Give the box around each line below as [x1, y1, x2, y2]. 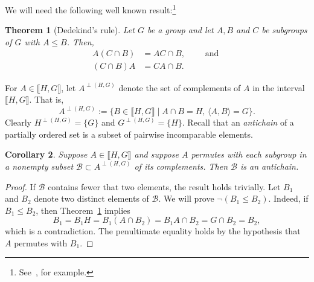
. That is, [29, 93, 64, 106]
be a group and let [147, 24, 214, 36]
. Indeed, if [268, 192, 309, 205]
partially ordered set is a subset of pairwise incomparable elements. [5, 127, 253, 140]
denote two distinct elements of [34, 192, 149, 205]
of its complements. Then [134, 159, 228, 172]
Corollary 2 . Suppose [5, 148, 88, 161]
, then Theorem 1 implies [36, 203, 130, 216]
